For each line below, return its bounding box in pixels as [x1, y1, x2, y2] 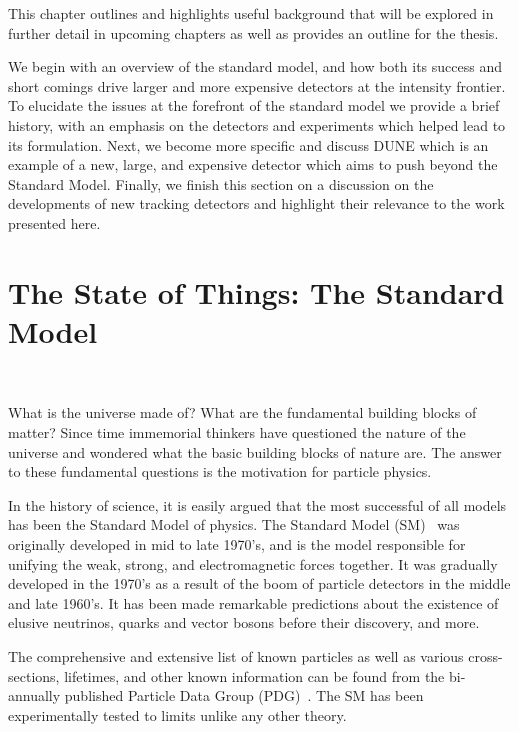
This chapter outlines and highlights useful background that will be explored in [8, 3, 494, 23]
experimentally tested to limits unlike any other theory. [8, 704, 347, 725]
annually [8, 685, 61, 706]
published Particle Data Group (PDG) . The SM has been [64, 685, 424, 706]
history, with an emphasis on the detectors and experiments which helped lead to [8, 114, 506, 135]
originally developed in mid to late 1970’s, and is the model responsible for [8, 534, 466, 554]
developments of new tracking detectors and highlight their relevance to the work [8, 193, 505, 214]
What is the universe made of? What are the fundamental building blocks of [8, 402, 477, 423]
